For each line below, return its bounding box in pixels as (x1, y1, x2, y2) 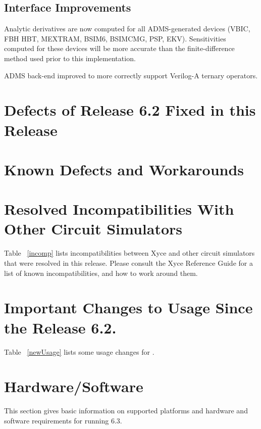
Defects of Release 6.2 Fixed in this (4, 100, 256, 120)
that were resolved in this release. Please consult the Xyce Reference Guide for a (4, 258, 253, 268)
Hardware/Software (4, 376, 143, 397)
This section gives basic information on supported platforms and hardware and (4, 405, 248, 416)
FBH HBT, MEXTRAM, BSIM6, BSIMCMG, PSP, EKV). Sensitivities (4, 33, 226, 43)
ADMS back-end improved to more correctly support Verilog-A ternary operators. (4, 70, 258, 80)
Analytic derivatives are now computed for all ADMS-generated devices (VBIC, (4, 23, 250, 34)
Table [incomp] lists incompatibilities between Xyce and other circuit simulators (4, 248, 255, 258)
